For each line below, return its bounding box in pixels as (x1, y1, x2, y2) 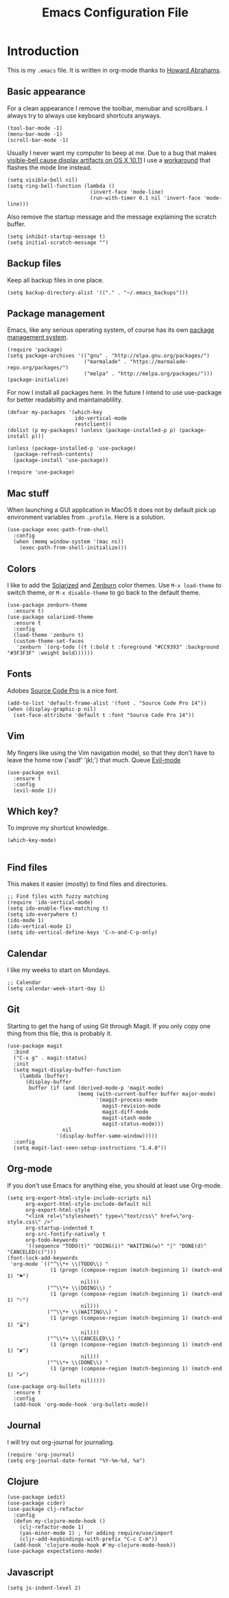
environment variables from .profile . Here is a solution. (7, 513, 166, 522)
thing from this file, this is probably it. (7, 1029, 112, 1037)
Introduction (7, 43, 80, 59)
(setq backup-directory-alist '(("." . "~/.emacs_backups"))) (7, 289, 189, 296)
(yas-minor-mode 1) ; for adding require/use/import (19, 1530, 173, 1537)
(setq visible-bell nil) (7, 176, 78, 183)
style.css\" (7, 1218, 41, 1225)
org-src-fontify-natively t (25, 1231, 106, 1237)
